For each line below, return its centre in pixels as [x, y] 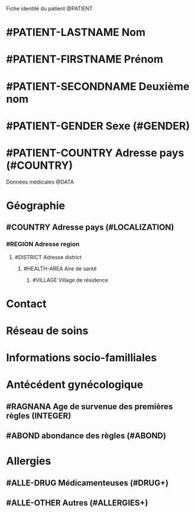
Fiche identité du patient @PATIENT [49, 9]
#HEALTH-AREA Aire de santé [60, 269]
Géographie [36, 205]
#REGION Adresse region [43, 244]
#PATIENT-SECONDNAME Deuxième [98, 86]
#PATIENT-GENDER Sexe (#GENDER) [98, 126]
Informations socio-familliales [82, 358]
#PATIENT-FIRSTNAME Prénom [85, 59]
